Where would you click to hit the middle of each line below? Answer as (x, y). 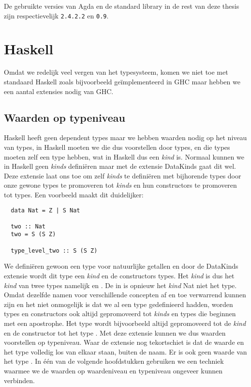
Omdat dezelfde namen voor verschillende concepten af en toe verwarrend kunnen (125, 295)
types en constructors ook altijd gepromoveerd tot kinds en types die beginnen (120, 314)
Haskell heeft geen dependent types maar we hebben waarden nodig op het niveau (125, 137)
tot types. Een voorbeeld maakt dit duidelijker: (74, 194)
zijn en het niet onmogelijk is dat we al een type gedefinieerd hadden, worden (118, 304)
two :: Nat (28, 226)
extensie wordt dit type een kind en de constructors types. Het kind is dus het (119, 276)
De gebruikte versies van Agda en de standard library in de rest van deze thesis (122, 6)
